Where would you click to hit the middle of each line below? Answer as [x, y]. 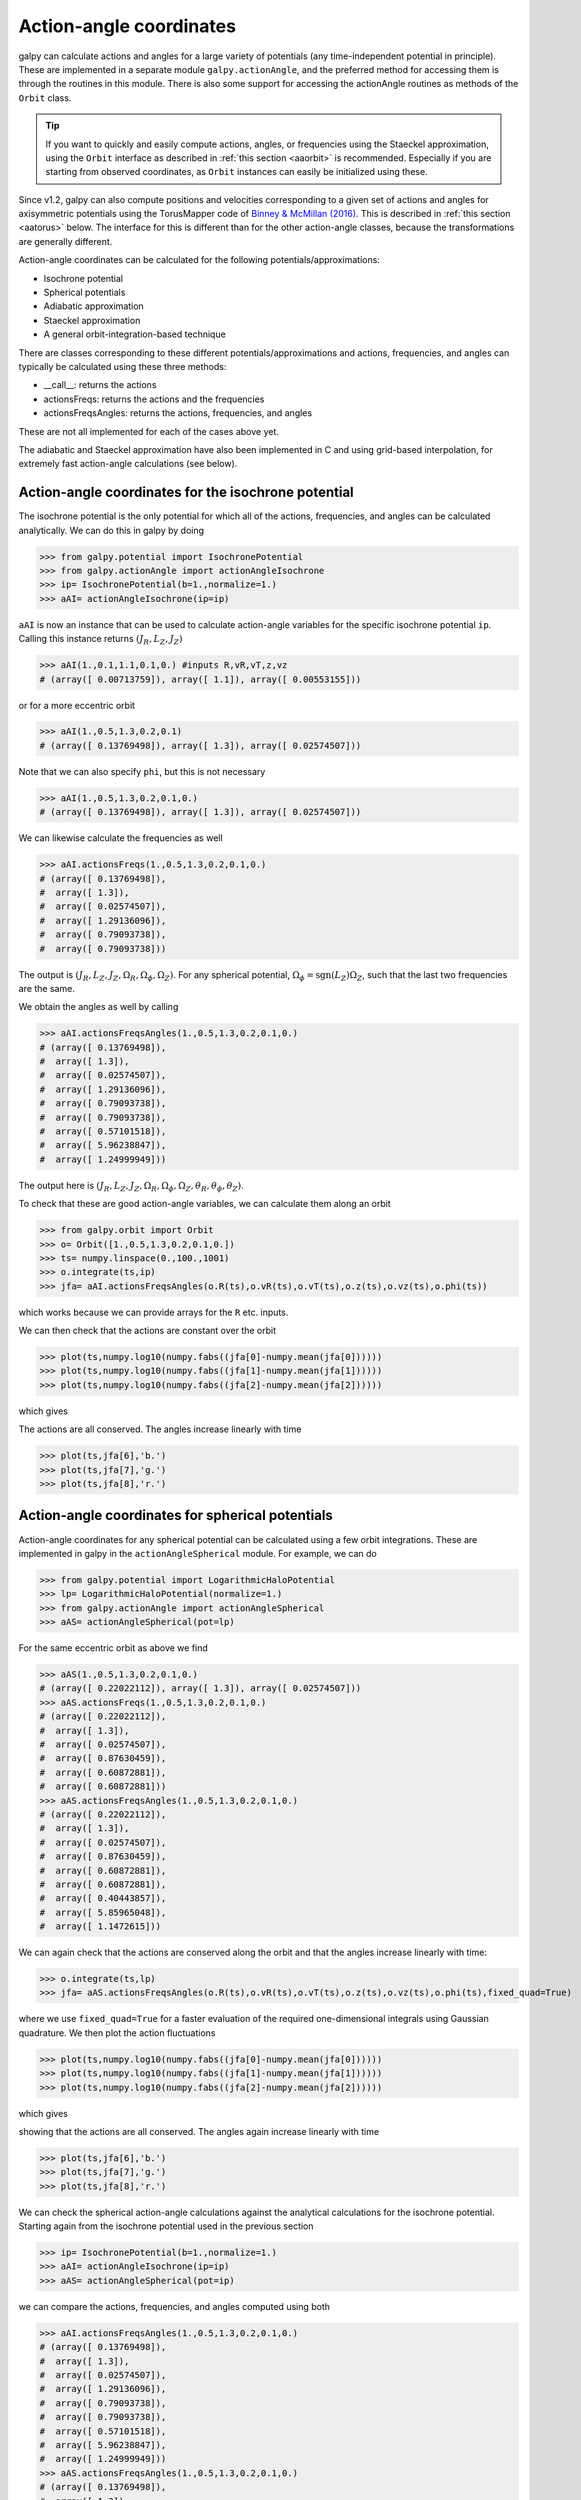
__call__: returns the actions [100, 385]
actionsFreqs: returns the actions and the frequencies [154, 399]
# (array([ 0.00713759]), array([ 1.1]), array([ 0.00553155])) [200, 679]
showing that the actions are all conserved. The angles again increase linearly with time [199, 2131]
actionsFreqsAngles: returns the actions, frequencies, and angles [178, 413]
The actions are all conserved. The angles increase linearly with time [160, 1429]
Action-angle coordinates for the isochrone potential [186, 492]
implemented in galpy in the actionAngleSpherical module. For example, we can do [197, 1553]
